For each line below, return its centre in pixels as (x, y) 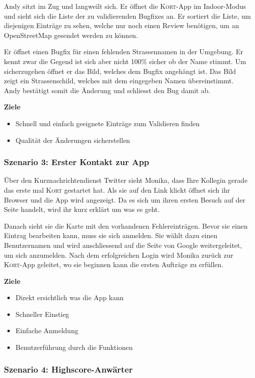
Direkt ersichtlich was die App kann (70, 297)
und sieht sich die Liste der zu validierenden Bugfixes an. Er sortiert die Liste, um (127, 16)
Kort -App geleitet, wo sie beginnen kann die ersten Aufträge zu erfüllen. (114, 264)
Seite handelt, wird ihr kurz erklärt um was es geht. (82, 209)
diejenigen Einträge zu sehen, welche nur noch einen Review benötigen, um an (122, 25)
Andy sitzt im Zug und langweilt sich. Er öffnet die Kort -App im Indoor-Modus (125, 6)
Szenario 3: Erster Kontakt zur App (77, 162)
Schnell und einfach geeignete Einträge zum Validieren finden (108, 123)
